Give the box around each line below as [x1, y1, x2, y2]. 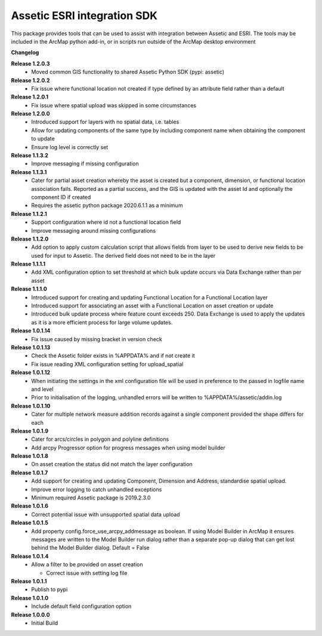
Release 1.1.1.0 [11, 285, 47, 292]
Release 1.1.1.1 [11, 260, 46, 268]
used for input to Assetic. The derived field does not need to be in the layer [31, 252, 216, 259]
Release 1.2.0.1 [11, 93, 49, 101]
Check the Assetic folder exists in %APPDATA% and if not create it [31, 352, 195, 359]
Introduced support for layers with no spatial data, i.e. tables [31, 118, 179, 125]
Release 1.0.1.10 [11, 402, 51, 409]
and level [31, 385, 54, 393]
